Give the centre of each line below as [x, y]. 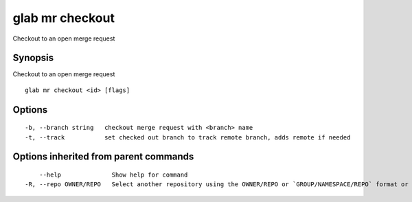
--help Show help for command [113, 175]
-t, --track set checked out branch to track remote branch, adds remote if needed [188, 137]
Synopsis [33, 58]
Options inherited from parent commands [103, 157]
